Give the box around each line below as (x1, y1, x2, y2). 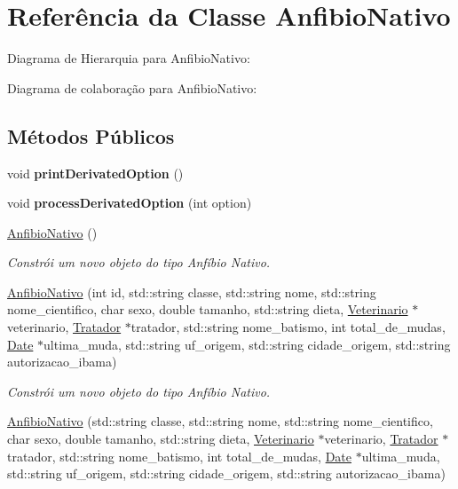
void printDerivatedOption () (7, 163, 184, 182)
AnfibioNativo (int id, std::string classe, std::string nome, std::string (7, 282, 376, 301)
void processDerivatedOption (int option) (7, 193, 252, 212)
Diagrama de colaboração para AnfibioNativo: (7, 78, 257, 97)
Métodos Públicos (7, 122, 175, 149)
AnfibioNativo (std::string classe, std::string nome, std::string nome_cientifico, (7, 412, 433, 430)
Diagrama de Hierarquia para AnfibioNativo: (7, 49, 250, 67)
